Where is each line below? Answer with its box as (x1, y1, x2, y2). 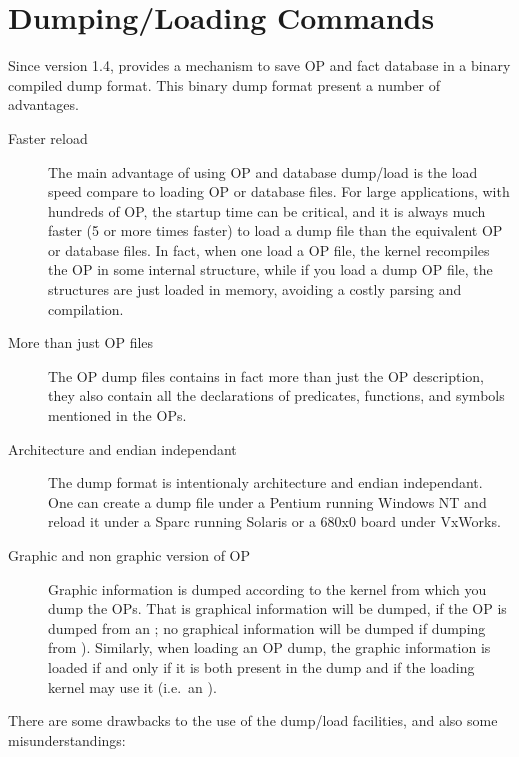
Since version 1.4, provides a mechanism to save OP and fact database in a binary (8, 55, 511, 76)
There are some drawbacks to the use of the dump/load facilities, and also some (8, 710, 498, 731)
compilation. (48, 298, 124, 319)
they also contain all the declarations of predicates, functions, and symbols (48, 385, 505, 406)
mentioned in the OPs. (48, 405, 187, 426)
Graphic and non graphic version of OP (8, 545, 251, 565)
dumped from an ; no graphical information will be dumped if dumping (48, 617, 486, 638)
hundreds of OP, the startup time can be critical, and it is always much (48, 200, 486, 221)
